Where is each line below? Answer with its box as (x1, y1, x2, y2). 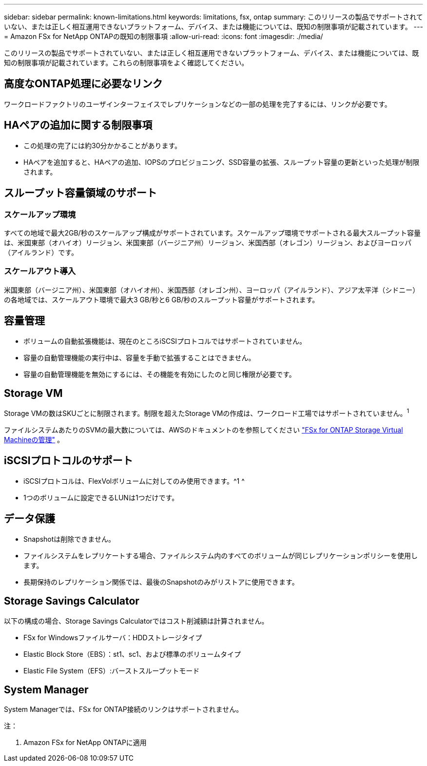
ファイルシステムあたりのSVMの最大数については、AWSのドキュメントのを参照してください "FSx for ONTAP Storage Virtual (4, 426, 403, 434)
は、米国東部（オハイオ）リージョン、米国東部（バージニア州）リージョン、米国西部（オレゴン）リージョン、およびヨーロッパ (4, 238, 412, 247)
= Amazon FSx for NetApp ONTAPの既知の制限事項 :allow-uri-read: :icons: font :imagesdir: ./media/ (4, 32, 323, 40)
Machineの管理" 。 (4, 435, 64, 444)
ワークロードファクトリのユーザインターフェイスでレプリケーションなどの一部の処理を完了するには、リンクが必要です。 (4, 99, 391, 108)
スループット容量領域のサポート (4, 187, 157, 199)
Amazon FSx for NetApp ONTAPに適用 (23, 738, 147, 747)
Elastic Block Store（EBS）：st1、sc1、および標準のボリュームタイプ (23, 649, 241, 658)
